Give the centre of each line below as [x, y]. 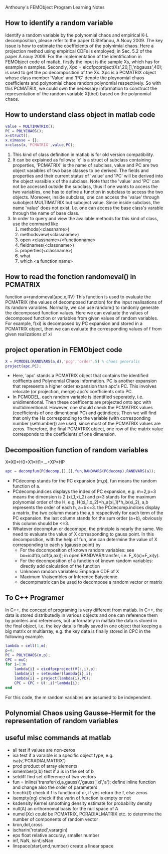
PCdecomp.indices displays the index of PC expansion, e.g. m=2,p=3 [84, 491]
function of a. [26, 486]
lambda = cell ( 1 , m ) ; [27, 646]
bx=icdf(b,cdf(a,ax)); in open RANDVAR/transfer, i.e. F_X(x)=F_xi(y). [90, 556]
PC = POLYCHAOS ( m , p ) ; [28, 655]
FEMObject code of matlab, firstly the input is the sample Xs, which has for [82, 62]
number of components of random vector [55, 819]
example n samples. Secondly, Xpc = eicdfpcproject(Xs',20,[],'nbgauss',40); [84, 67]
